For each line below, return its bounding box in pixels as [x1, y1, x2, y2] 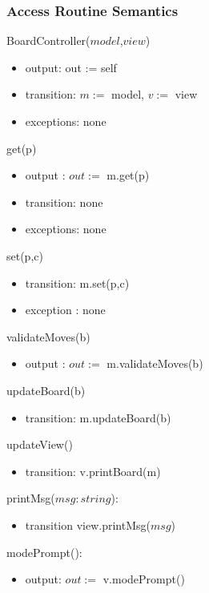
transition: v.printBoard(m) [25, 462, 161, 479]
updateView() [6, 436, 73, 453]
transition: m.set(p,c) [25, 274, 130, 291]
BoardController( [6, 32, 90, 49]
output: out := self [25, 58, 117, 75]
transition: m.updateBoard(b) [25, 409, 171, 426]
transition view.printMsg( [25, 516, 151, 533]
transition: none [25, 193, 103, 210]
